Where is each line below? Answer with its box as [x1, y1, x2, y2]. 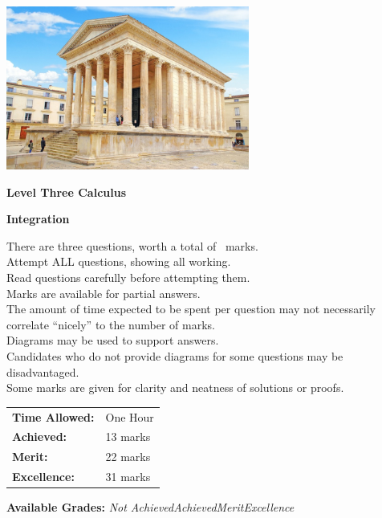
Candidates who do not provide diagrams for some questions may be [6, 348, 343, 365]
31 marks [105, 468, 151, 485]
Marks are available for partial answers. [6, 284, 201, 301]
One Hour [105, 408, 154, 425]
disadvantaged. [6, 363, 79, 380]
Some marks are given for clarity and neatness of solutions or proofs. [6, 379, 344, 396]
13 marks [105, 428, 151, 445]
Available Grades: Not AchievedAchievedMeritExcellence [6, 499, 295, 516]
